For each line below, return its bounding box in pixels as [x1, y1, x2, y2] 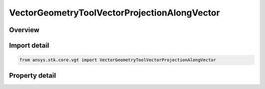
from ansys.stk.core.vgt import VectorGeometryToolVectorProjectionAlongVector [19, 57, 216, 63]
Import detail [9, 41, 49, 50]
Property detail [9, 71, 56, 80]
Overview [9, 26, 40, 34]
